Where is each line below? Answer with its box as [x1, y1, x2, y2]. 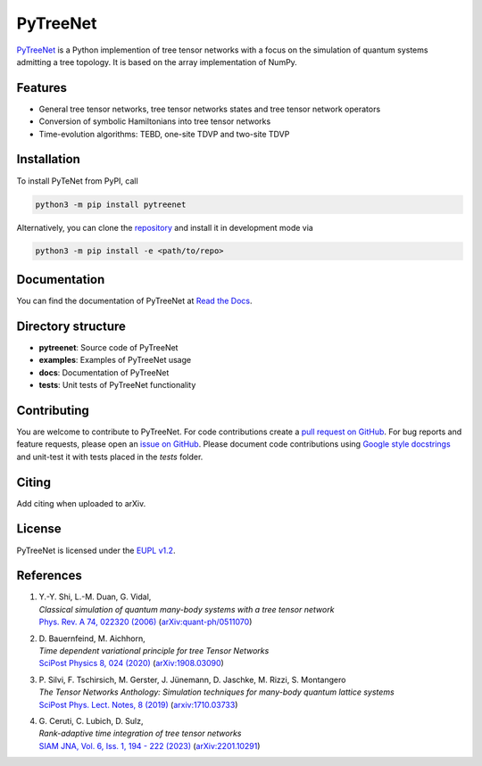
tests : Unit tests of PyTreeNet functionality [38, 380, 196, 391]
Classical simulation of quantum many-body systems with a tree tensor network [38, 604, 335, 614]
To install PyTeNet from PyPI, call [16, 175, 138, 186]
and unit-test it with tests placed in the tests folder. [16, 451, 204, 462]
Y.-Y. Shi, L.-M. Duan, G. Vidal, [38, 591, 152, 602]
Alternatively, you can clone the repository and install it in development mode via [16, 222, 314, 233]
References [16, 568, 82, 583]
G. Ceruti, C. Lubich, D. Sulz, [38, 715, 144, 726]
